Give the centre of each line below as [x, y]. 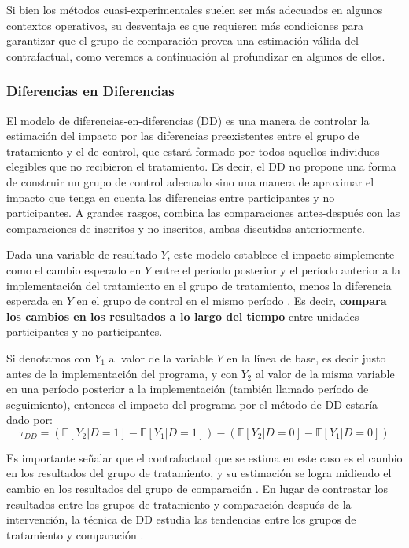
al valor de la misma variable [325, 373]
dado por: [29, 419]
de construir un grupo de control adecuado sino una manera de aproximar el [190, 181]
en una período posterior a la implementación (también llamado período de [188, 389]
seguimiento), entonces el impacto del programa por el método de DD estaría [192, 404]
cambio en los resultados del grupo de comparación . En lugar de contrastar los [197, 489]
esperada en [35, 301]
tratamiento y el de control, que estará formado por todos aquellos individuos [193, 151]
